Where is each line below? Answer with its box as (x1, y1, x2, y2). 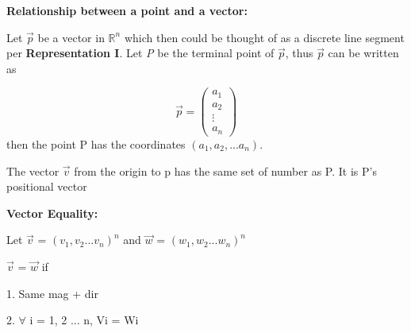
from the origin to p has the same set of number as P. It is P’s (74, 162, 377, 179)
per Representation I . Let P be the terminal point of (6, 45, 275, 61)
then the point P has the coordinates (6, 135, 186, 152)
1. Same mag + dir (6, 285, 98, 301)
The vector (6, 162, 60, 179)
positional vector (6, 178, 87, 195)
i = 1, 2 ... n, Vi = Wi (29, 312, 139, 328)
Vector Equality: (6, 204, 98, 221)
